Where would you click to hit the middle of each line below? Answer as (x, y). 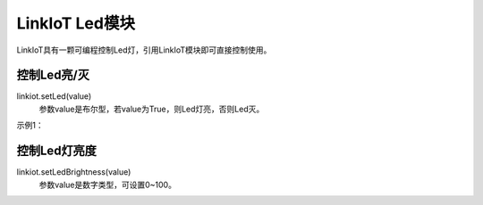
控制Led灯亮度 (57, 151)
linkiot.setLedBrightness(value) (74, 172)
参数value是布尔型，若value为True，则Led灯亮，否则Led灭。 (152, 109)
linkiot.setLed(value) (54, 96)
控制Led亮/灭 (53, 75)
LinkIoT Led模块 (76, 23)
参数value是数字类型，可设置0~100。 (107, 184)
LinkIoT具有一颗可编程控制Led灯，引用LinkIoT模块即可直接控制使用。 (144, 50)
